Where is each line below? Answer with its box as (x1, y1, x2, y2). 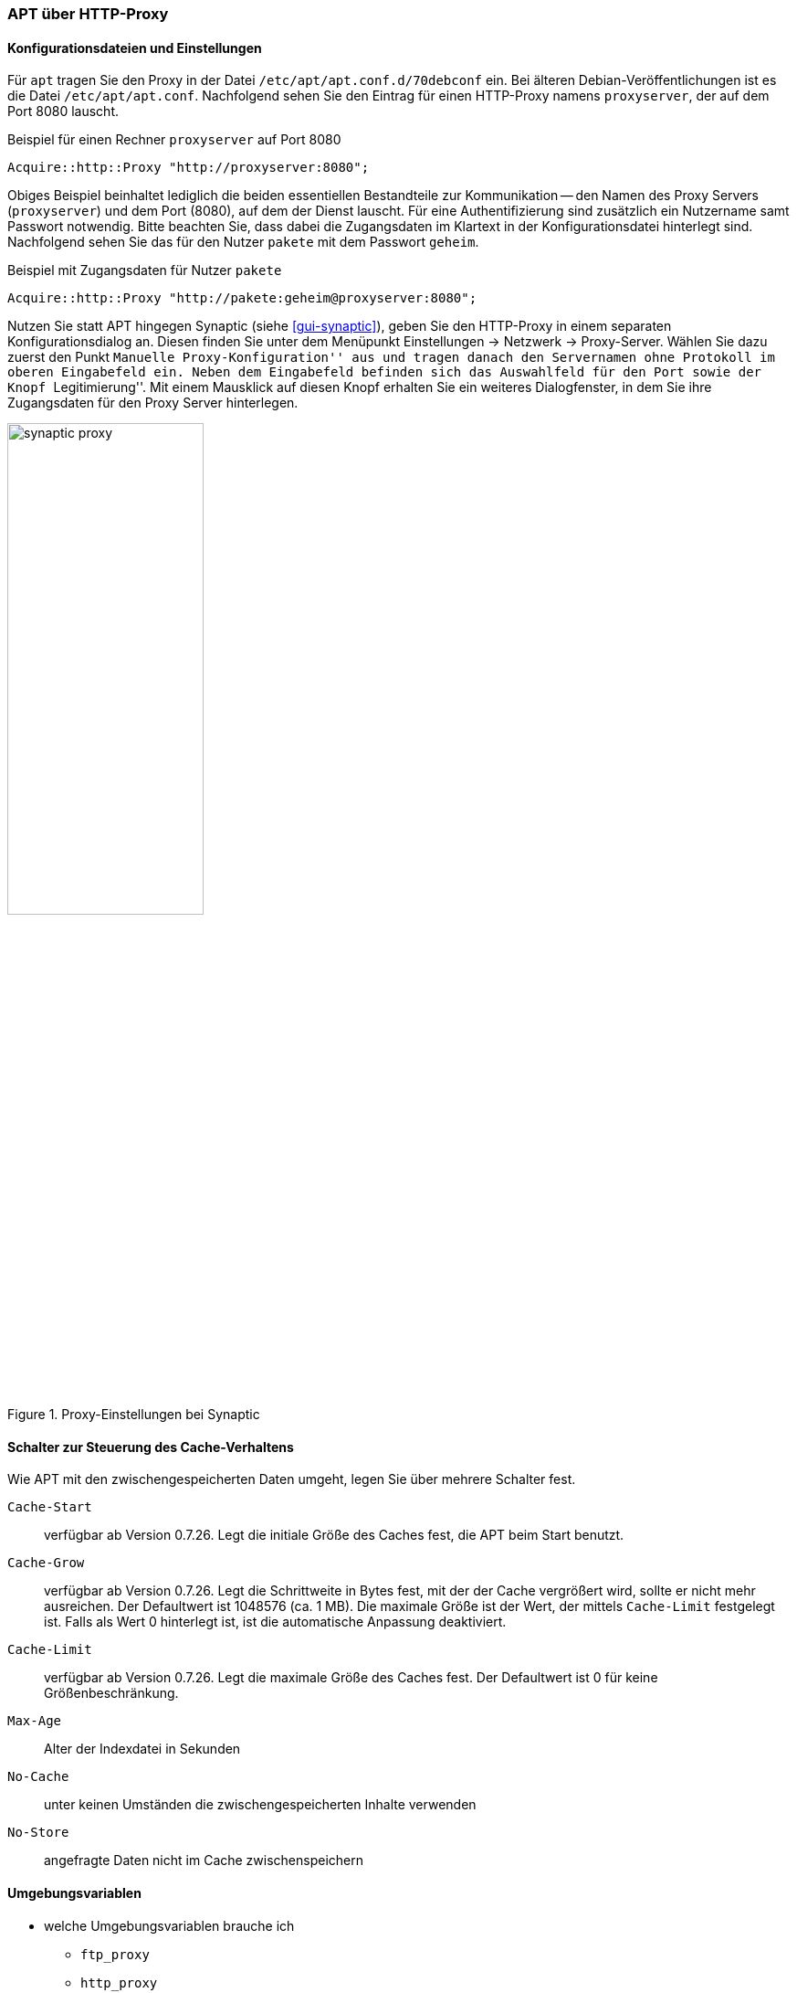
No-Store (7, 1825, 69, 1840)
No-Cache (7, 1769, 69, 1785)
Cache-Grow (7, 1555, 85, 1571)
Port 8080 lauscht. (7, 103, 120, 120)
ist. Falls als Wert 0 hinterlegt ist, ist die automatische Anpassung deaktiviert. (44, 1614, 507, 1630)
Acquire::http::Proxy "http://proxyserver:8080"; (7, 160, 370, 175)
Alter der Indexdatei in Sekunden (44, 1741, 241, 1757)
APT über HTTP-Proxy (7, 5, 169, 23)
